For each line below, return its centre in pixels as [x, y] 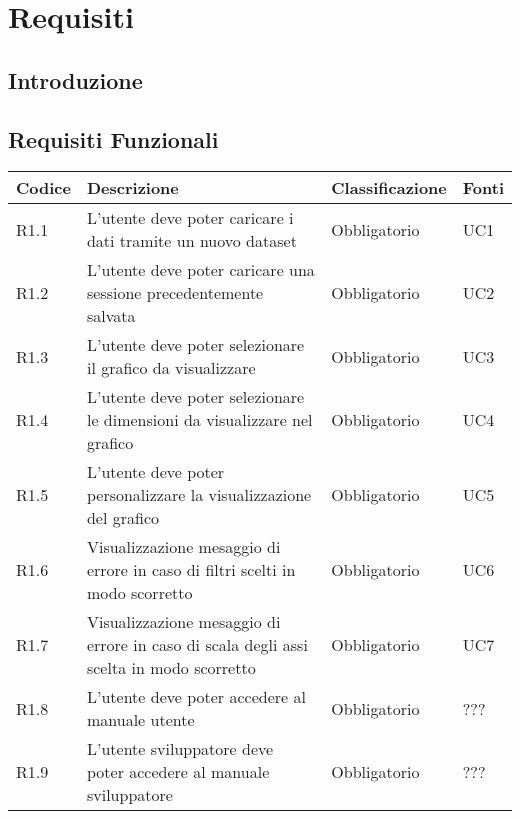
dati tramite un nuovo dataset [191, 241]
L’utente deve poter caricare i [190, 218]
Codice [43, 188]
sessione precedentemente [175, 293]
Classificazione [389, 188]
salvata [111, 316]
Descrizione [132, 188]
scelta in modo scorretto [171, 668]
